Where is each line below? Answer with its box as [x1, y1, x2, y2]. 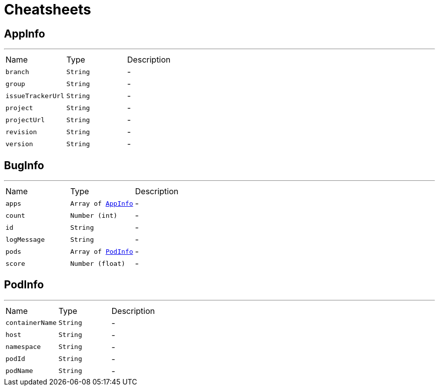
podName [6, 367, 33, 375]
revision [6, 128, 37, 136]
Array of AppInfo [70, 199, 133, 207]
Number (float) [70, 259, 125, 267]
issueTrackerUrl [6, 92, 65, 100]
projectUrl [6, 116, 45, 124]
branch [6, 68, 29, 76]
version [6, 140, 33, 148]
